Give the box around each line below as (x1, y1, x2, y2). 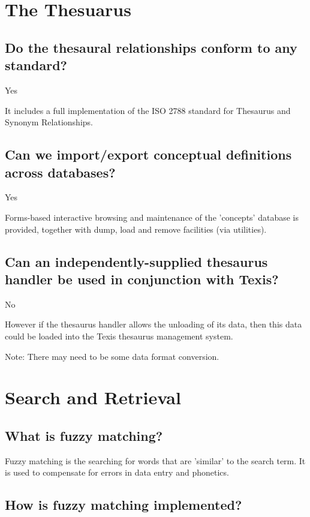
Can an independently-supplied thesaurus (5, 252, 268, 270)
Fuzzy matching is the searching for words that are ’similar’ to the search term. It (5, 454, 306, 467)
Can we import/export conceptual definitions (5, 145, 292, 164)
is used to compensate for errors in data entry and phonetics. (5, 466, 229, 479)
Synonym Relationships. (5, 116, 93, 128)
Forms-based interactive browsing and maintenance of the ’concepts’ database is (5, 211, 299, 223)
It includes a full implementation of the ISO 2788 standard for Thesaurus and (5, 104, 291, 116)
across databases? (5, 163, 116, 181)
